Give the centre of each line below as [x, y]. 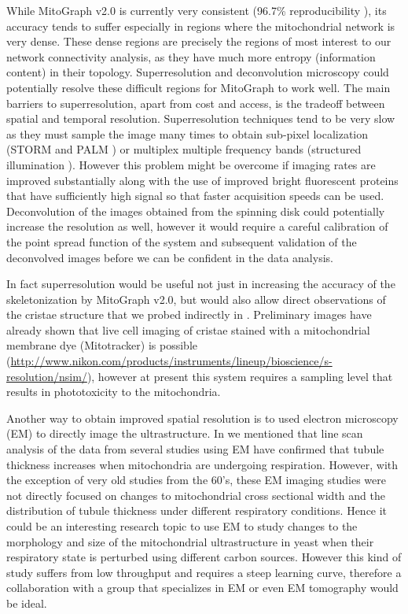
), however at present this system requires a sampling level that [240, 376]
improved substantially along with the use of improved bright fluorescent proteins [202, 180]
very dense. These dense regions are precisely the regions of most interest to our [199, 41]
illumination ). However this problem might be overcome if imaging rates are [191, 164]
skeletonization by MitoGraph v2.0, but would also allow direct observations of [196, 299]
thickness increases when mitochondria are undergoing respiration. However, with [202, 464]
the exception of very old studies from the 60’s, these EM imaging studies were [196, 480]
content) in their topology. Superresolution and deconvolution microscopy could [198, 72]
